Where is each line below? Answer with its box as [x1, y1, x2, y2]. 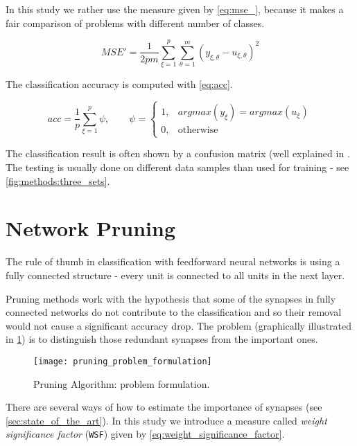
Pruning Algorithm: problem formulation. [33, 376, 210, 391]
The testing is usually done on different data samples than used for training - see [6, 160, 349, 175]
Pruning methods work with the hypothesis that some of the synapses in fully [6, 291, 336, 305]
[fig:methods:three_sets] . [6, 173, 110, 188]
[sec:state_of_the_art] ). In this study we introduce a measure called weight [6, 413, 327, 427]
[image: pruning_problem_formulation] [33, 356, 212, 366]
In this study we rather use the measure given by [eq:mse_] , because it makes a [6, 2, 344, 16]
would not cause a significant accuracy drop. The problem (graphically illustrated [6, 318, 352, 332]
